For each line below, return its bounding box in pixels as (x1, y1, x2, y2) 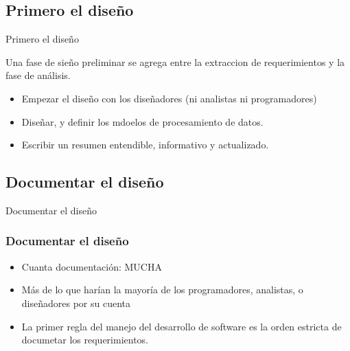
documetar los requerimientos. (21, 332, 149, 347)
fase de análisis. (5, 68, 71, 82)
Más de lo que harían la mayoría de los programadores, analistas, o (21, 282, 303, 297)
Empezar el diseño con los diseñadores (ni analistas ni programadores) (21, 91, 317, 105)
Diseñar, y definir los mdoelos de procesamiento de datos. (21, 114, 264, 128)
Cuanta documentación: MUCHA (21, 259, 162, 273)
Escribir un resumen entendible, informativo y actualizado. (21, 137, 269, 152)
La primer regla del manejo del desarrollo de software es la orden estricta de (21, 319, 342, 333)
